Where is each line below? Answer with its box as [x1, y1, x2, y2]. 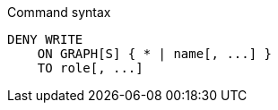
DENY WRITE [7, 32, 83, 47]
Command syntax [7, 4, 111, 20]
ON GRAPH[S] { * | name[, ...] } [37, 47, 273, 61]
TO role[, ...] [37, 61, 143, 75]
